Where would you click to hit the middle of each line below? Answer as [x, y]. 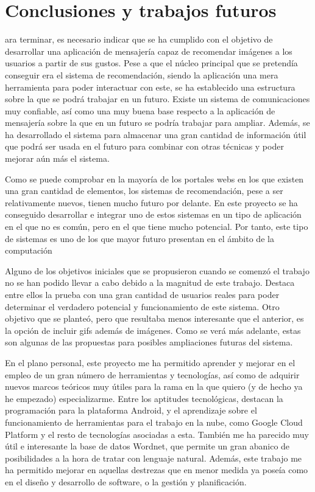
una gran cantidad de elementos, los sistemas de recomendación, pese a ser [144, 191]
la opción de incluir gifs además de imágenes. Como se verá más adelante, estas [153, 330]
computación [29, 250]
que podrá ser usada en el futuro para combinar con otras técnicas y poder [144, 146]
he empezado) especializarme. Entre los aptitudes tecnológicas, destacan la [144, 398]
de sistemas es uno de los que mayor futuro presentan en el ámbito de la [140, 238]
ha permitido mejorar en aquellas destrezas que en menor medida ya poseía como [157, 470]
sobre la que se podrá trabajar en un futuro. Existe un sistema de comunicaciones [157, 99]
